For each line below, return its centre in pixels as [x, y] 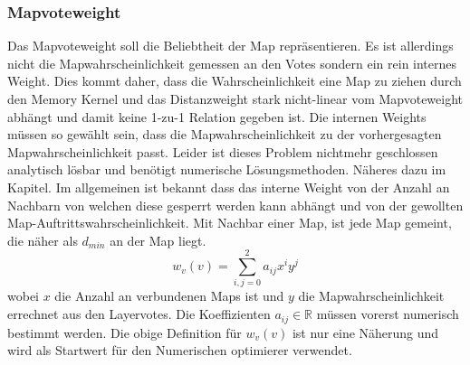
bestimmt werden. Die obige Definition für [125, 332]
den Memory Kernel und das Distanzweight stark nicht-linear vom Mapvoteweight [235, 98]
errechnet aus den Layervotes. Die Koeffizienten [139, 314]
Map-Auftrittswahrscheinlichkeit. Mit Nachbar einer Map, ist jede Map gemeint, [230, 223]
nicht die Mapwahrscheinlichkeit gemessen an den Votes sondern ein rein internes [232, 63]
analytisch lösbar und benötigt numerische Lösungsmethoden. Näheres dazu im [227, 169]
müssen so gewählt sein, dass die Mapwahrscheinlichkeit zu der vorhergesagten [225, 134]
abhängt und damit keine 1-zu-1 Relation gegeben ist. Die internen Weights [217, 116]
